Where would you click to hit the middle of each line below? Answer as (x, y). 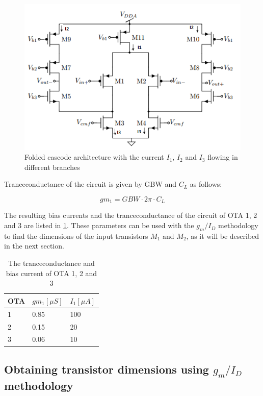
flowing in (223, 157)
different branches (52, 167)
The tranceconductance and (51, 263)
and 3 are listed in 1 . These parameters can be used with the (99, 225)
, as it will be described (223, 236)
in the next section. (34, 246)
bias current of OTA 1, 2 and (51, 273)
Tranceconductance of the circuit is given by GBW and (90, 184)
